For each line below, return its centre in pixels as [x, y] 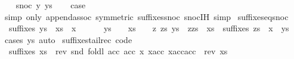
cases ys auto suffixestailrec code [68, 39]
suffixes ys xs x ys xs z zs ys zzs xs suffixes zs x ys [149, 28]
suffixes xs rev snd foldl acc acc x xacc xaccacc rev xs [118, 51]
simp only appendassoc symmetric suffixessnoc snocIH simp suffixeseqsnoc [146, 16]
